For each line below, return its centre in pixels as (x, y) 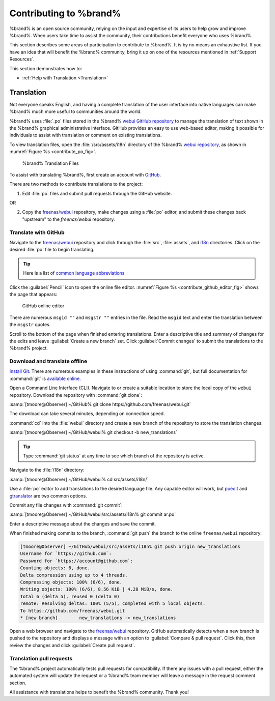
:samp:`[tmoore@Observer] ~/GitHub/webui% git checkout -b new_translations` (93, 432)
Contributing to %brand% (65, 13)
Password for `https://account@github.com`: (77, 561)
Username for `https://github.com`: (66, 554)
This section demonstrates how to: (46, 68)
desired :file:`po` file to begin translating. (52, 250)
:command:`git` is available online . (45, 378)
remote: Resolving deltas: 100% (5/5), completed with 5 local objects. (113, 604)
